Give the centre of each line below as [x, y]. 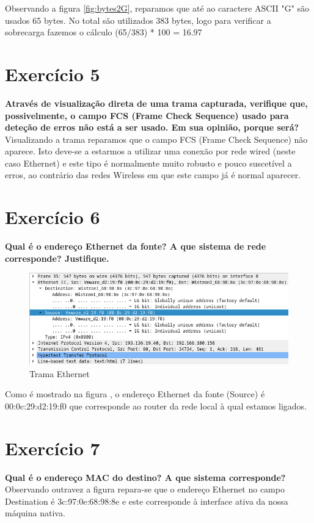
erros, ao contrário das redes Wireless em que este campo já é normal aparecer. [153, 175]
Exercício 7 [53, 448]
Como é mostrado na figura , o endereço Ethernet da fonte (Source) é [135, 394]
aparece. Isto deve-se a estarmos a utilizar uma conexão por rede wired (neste [150, 151]
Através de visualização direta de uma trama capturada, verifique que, [156, 103]
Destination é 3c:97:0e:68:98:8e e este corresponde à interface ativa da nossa [147, 501]
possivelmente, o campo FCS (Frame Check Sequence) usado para [147, 115]
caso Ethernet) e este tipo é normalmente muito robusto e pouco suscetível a [148, 163]
